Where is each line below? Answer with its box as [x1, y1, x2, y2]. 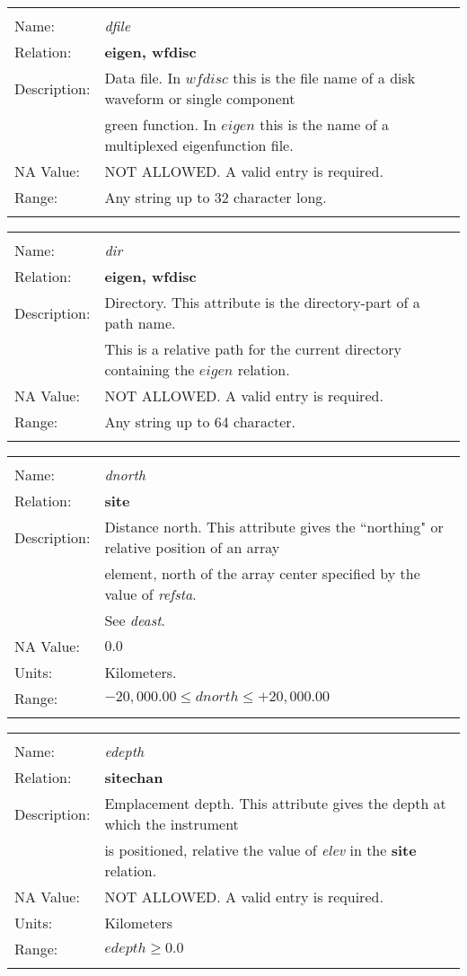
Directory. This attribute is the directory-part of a [104, 292, 420, 312]
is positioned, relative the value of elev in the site [104, 840, 417, 860]
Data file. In [104, 67, 181, 88]
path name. [104, 312, 176, 333]
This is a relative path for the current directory [104, 339, 402, 359]
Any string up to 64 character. [104, 411, 296, 432]
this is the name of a [260, 114, 389, 135]
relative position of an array [104, 537, 280, 558]
